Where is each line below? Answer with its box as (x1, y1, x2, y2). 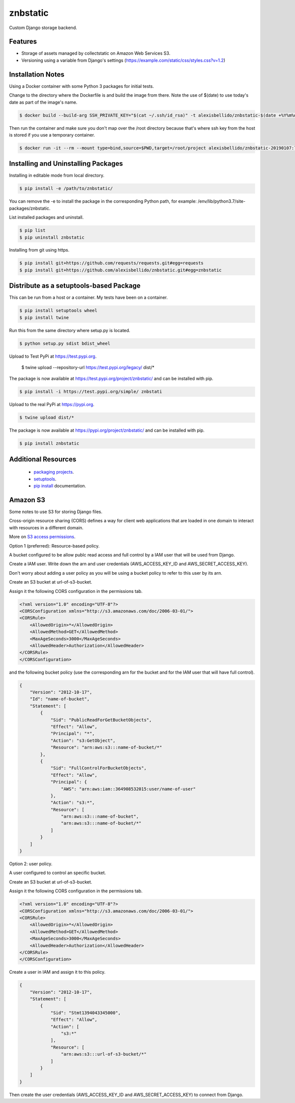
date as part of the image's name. (9, 99, 78, 105)
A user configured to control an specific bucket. (9, 870, 106, 876)
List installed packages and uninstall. (9, 215, 84, 221)
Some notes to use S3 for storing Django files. (9, 509, 103, 515)
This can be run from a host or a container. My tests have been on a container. (9, 294, 168, 300)
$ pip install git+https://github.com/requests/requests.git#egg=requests (19, 260, 204, 266)
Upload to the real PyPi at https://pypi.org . (9, 402, 94, 407)
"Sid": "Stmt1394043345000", (50, 1010, 121, 1016)
